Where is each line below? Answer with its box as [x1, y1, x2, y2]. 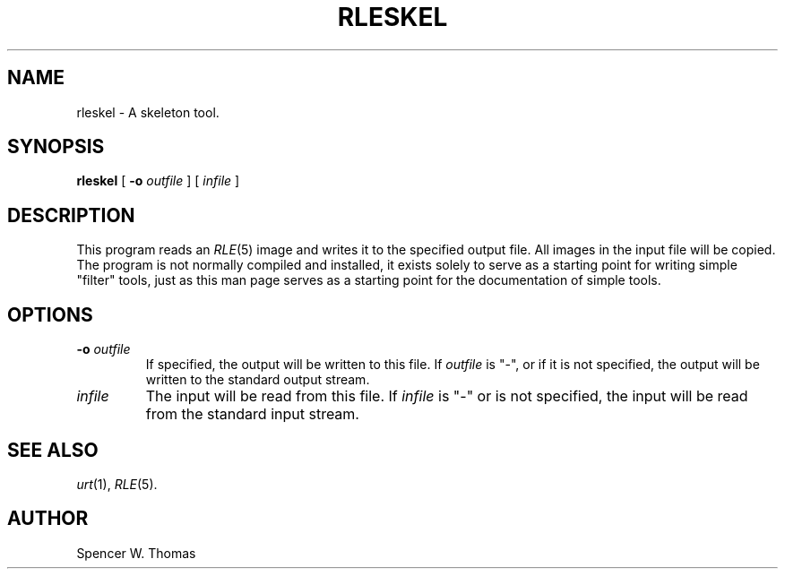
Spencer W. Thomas [76, 545, 196, 561]
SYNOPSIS [7, 135, 105, 159]
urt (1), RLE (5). [76, 476, 158, 492]
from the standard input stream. [145, 405, 359, 424]
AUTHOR [7, 507, 89, 530]
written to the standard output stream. [145, 372, 370, 388]
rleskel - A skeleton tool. [76, 104, 220, 120]
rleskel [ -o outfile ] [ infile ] [76, 173, 240, 189]
